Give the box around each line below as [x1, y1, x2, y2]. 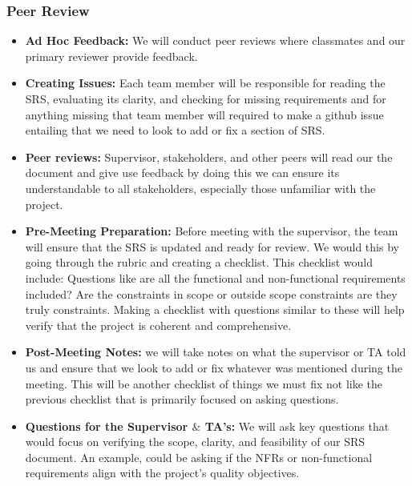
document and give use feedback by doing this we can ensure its [25, 164, 340, 181]
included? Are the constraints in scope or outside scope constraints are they [25, 285, 398, 302]
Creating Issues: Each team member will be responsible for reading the [25, 74, 386, 91]
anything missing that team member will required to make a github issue [25, 106, 384, 123]
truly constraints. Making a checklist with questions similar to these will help [25, 301, 405, 318]
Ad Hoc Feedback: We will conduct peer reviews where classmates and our [25, 32, 406, 49]
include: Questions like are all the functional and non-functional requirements [25, 269, 406, 286]
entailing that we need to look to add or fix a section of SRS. [25, 122, 325, 139]
